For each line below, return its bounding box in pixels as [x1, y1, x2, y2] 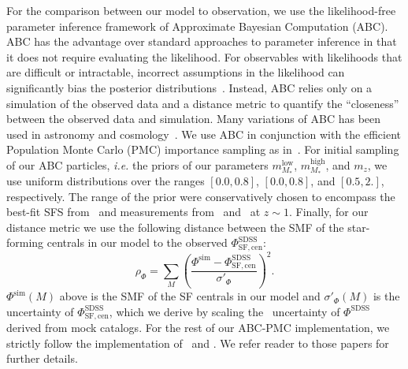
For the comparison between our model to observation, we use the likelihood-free [6, 2, 396, 18]
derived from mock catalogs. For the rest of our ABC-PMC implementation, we [6, 319, 390, 336]
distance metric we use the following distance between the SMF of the [6, 218, 344, 235]
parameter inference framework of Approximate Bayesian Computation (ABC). [6, 17, 388, 34]
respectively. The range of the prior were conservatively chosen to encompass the [6, 188, 395, 204]
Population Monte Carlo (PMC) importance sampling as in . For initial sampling [6, 141, 399, 158]
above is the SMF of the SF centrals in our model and [59, 288, 321, 304]
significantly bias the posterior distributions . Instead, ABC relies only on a [6, 79, 373, 95]
